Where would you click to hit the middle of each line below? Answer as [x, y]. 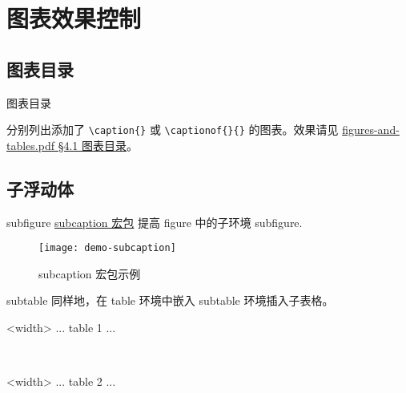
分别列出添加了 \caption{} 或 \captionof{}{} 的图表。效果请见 [173, 130]
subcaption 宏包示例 [90, 273]
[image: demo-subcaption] [107, 248]
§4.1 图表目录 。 [98, 145]
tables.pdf [30, 145]
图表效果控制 [74, 18]
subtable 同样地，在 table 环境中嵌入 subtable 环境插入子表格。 [170, 300]
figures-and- [371, 130]
